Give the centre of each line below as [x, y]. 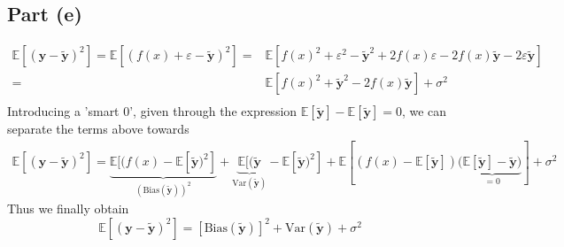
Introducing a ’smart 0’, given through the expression [152, 111]
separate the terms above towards [98, 129]
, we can [424, 111]
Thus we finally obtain [68, 208]
